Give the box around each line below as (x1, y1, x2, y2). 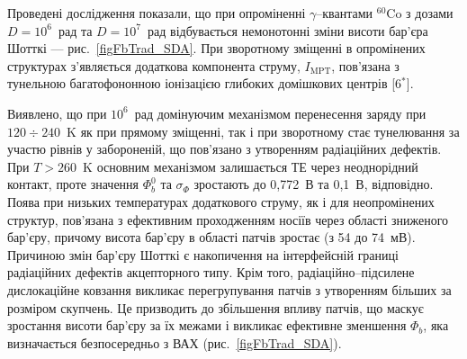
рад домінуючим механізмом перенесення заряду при (134, 103, 427, 122)
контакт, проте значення (7, 175, 139, 193)
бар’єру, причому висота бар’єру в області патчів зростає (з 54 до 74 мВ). (7, 228, 416, 247)
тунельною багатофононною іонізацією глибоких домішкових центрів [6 (7, 74, 402, 93)
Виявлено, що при (7, 103, 107, 122)
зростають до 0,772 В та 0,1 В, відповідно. (193, 175, 434, 193)
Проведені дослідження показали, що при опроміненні (7, 4, 306, 22)
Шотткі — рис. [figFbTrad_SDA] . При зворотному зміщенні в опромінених (7, 39, 426, 58)
